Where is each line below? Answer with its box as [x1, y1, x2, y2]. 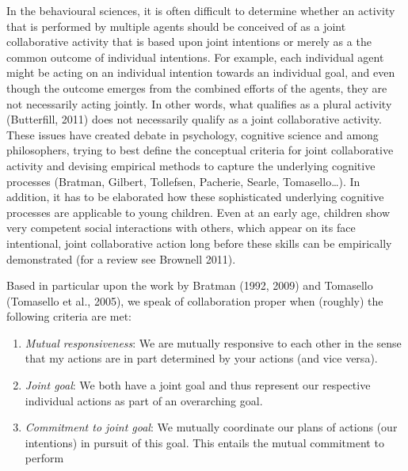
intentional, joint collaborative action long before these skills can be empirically [6, 234, 392, 251]
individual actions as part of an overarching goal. [25, 392, 263, 408]
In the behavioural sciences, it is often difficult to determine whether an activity [6, 2, 395, 18]
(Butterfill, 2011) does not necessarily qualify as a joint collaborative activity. [6, 111, 382, 127]
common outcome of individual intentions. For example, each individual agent [6, 48, 384, 65]
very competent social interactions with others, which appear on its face [6, 219, 356, 236]
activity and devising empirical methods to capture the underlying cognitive [6, 157, 376, 173]
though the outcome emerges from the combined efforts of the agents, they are [6, 79, 387, 96]
